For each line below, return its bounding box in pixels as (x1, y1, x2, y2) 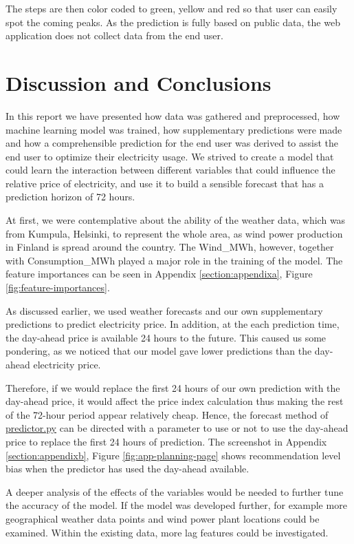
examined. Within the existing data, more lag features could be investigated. (5, 525, 329, 539)
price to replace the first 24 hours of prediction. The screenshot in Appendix (5, 434, 327, 448)
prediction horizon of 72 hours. (5, 189, 135, 204)
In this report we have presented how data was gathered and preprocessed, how (5, 108, 340, 123)
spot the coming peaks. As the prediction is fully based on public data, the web (5, 14, 340, 29)
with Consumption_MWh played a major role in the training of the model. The (5, 253, 343, 267)
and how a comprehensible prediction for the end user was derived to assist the (5, 136, 339, 150)
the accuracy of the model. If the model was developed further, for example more (5, 498, 347, 512)
